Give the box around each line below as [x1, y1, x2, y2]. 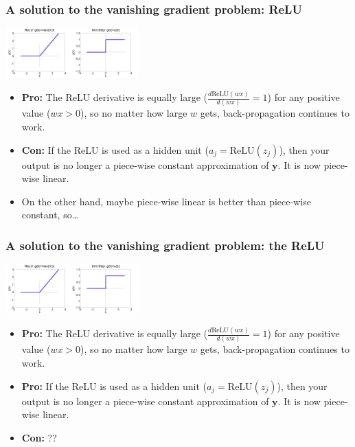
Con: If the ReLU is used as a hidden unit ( [21, 142, 209, 157]
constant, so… [21, 207, 79, 222]
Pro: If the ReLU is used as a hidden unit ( [21, 378, 207, 393]
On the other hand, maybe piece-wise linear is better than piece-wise [21, 194, 311, 208]
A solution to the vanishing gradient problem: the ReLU [5, 236, 325, 253]
